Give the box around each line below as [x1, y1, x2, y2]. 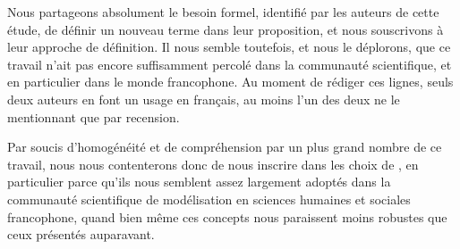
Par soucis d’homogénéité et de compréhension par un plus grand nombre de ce [7, 137, 442, 156]
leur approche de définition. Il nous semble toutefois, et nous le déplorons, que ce [7, 37, 451, 56]
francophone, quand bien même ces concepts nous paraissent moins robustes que [7, 207, 447, 226]
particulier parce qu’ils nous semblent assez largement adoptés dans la [7, 172, 391, 191]
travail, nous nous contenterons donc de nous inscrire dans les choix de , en [7, 154, 419, 173]
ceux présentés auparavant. [7, 225, 155, 244]
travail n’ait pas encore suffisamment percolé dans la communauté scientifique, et [7, 54, 452, 73]
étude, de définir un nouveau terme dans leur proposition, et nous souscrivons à [7, 20, 444, 38]
